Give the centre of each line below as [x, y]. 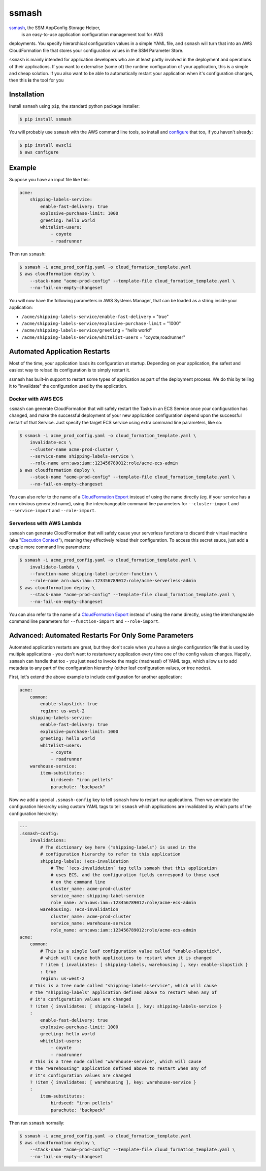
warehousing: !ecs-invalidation [79, 909]
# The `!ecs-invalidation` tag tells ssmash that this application [134, 868]
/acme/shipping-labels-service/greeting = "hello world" [87, 330]
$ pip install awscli [46, 145]
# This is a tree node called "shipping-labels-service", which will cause [123, 986]
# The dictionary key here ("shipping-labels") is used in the [118, 847]
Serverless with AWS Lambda [45, 524]
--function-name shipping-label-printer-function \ [94, 574]
